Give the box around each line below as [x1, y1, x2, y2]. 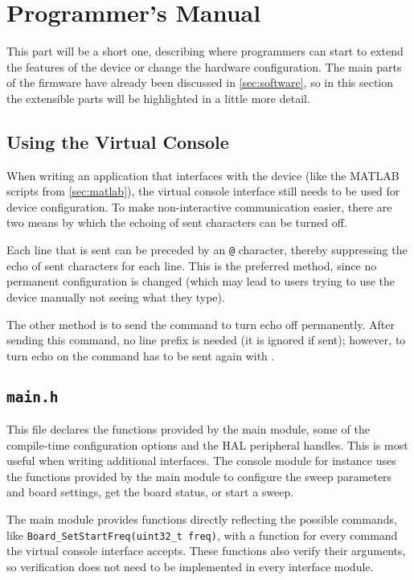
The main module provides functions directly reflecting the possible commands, [6, 511, 397, 528]
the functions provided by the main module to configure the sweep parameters [6, 467, 392, 484]
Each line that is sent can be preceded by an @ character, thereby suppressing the [6, 241, 408, 258]
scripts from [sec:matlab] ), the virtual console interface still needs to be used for [6, 183, 400, 200]
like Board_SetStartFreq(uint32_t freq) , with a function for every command [6, 526, 398, 543]
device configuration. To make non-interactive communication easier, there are [6, 198, 392, 215]
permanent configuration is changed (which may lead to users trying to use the [6, 273, 396, 290]
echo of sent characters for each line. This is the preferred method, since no [6, 257, 377, 274]
